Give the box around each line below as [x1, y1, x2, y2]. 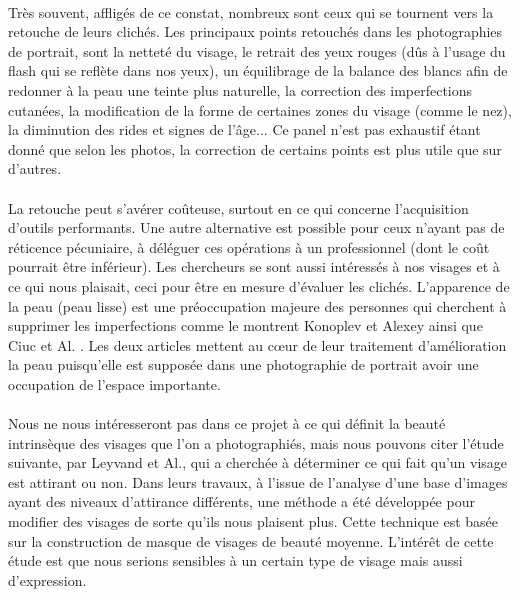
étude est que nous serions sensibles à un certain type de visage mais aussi [8, 550, 463, 571]
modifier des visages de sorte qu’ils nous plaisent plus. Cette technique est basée [8, 511, 499, 532]
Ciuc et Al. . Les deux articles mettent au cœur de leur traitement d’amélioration [8, 334, 507, 355]
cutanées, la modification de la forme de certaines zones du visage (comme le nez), [8, 99, 512, 120]
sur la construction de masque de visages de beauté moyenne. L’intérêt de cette [8, 530, 494, 551]
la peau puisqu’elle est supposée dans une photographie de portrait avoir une [8, 354, 479, 375]
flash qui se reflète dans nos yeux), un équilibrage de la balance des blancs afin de [8, 60, 508, 81]
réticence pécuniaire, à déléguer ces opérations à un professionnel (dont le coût [8, 236, 490, 257]
